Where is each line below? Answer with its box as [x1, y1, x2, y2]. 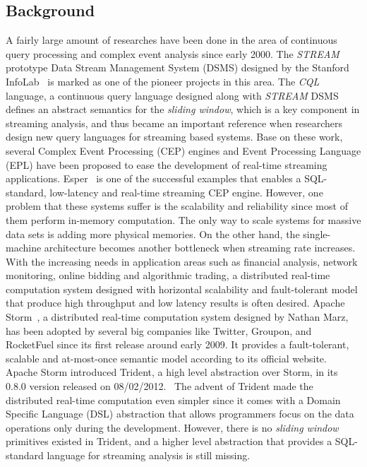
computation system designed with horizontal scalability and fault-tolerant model [6, 281, 358, 296]
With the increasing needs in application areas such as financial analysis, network [6, 254, 358, 268]
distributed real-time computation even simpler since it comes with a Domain [6, 392, 341, 407]
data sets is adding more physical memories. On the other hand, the [6, 226, 300, 241]
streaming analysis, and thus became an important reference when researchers [6, 115, 343, 130]
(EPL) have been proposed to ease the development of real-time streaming [6, 157, 327, 172]
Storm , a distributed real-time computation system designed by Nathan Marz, [6, 309, 349, 324]
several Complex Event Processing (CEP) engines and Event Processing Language [6, 143, 361, 158]
